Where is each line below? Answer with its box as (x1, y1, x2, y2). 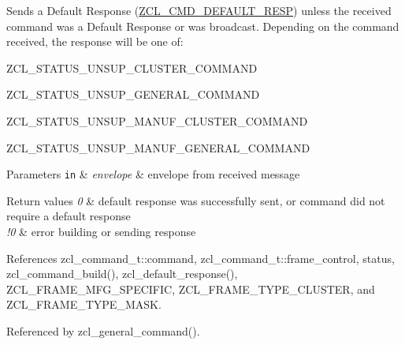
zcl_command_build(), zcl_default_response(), (6, 265, 238, 282)
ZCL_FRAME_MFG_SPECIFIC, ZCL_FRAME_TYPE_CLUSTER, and (6, 280, 375, 297)
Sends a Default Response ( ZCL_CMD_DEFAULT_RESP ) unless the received (6, 2, 392, 18)
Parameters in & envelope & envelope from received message (6, 166, 300, 182)
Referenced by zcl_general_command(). (6, 322, 200, 339)
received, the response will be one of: (6, 33, 184, 50)
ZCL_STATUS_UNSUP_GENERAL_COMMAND (6, 86, 260, 103)
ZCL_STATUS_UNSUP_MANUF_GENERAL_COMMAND (6, 139, 310, 156)
